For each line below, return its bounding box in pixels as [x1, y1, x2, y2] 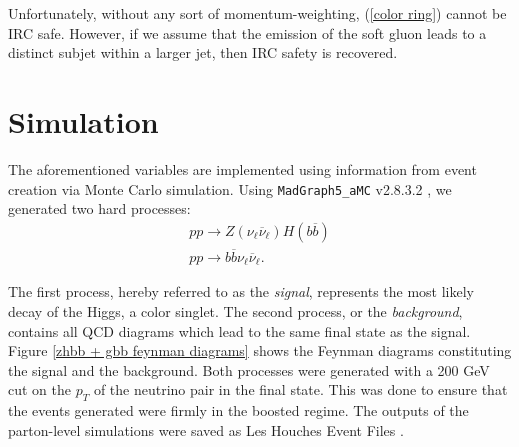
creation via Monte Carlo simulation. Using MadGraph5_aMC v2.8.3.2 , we [8, 178, 452, 199]
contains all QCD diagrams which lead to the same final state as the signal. [8, 320, 471, 341]
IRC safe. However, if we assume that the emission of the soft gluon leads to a [8, 22, 487, 43]
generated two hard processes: [8, 198, 191, 219]
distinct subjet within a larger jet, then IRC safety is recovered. [8, 42, 398, 63]
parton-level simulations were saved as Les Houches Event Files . [8, 419, 404, 440]
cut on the [8, 379, 71, 400]
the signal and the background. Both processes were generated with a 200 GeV [8, 359, 490, 380]
